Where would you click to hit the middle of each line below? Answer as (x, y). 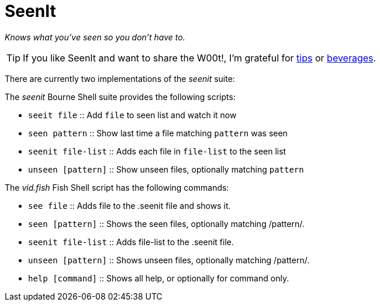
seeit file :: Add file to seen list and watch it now (132, 115)
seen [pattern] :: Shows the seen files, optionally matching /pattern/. (166, 224)
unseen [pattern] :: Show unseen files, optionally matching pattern (166, 169)
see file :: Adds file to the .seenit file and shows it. (129, 205)
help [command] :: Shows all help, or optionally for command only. (159, 278)
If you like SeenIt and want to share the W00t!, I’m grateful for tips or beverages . (200, 58)
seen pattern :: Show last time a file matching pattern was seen (158, 133)
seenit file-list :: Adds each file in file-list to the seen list (157, 151)
